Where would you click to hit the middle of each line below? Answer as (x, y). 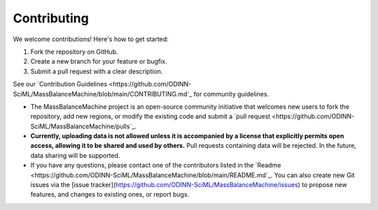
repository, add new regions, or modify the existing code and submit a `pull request (150, 117)
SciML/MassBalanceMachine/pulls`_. (83, 126)
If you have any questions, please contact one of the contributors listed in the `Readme (156, 165)
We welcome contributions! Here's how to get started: (91, 39)
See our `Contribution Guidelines (60, 84)
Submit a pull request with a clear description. (97, 71)
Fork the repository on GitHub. (74, 52)
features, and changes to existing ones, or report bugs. (110, 195)
